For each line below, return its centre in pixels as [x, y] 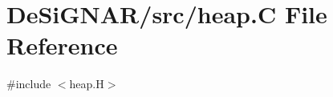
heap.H [87, 84]
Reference [62, 45]
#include [29, 84]
